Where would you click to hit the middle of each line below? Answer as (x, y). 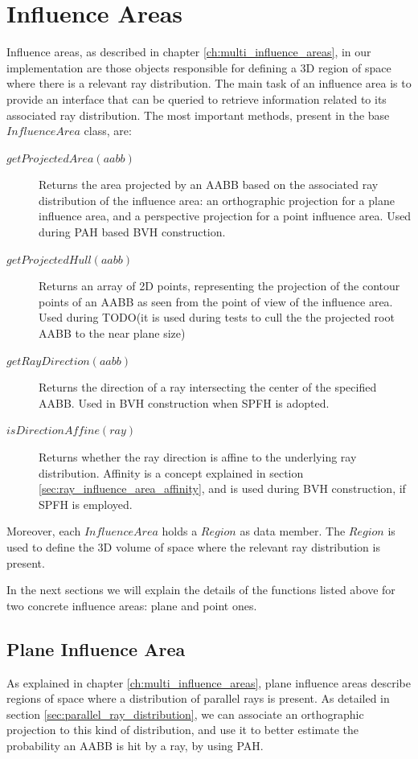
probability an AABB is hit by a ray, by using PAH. (135, 745)
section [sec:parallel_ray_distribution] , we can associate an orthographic (185, 714)
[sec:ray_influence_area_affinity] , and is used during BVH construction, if (222, 488)
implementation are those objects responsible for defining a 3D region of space (199, 67)
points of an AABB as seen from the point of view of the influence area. (216, 301)
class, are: (108, 131)
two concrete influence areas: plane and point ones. (132, 605)
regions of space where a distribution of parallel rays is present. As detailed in (198, 698)
